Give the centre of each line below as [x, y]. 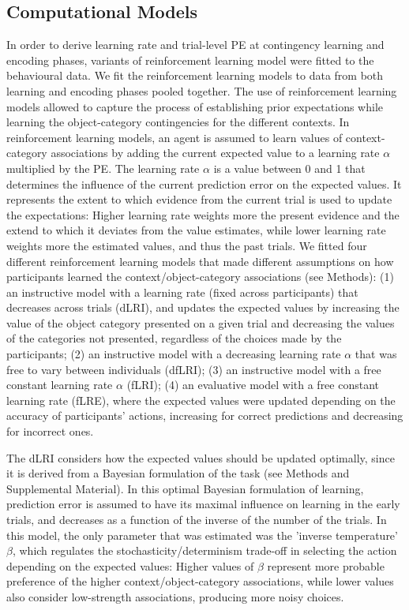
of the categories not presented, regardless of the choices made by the [174, 338]
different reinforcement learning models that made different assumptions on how [200, 261]
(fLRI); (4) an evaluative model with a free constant [253, 385]
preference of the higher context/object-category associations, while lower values [200, 581]
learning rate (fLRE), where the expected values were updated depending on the [201, 400]
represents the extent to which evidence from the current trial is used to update [199, 199]
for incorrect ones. [50, 431]
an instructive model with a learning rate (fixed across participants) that [182, 292]
